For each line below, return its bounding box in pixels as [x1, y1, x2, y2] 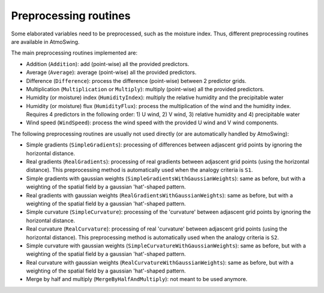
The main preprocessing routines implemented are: [11, 49, 138, 56]
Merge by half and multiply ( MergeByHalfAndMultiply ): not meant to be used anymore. [26, 276, 248, 283]
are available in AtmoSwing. [11, 38, 80, 45]
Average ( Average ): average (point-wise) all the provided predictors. [26, 69, 197, 76]
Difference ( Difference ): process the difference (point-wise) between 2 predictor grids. [26, 77, 247, 84]
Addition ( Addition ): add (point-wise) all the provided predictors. [26, 60, 190, 67]
